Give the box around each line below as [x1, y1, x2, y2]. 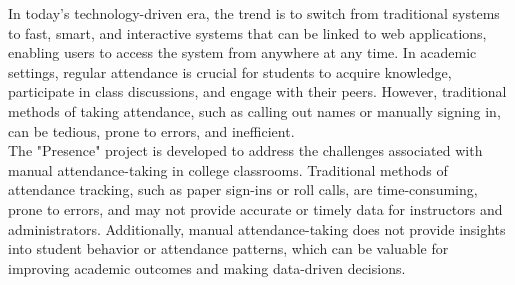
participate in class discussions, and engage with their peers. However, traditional [8, 81, 507, 102]
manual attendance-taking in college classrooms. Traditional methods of [8, 159, 448, 180]
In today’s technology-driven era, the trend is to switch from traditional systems [8, 3, 500, 23]
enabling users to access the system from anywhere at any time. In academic [8, 42, 477, 63]
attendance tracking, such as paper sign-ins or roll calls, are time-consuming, [8, 179, 478, 200]
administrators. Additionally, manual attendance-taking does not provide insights [8, 218, 506, 239]
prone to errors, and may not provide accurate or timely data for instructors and [8, 198, 503, 219]
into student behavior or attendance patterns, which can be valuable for [8, 238, 449, 259]
